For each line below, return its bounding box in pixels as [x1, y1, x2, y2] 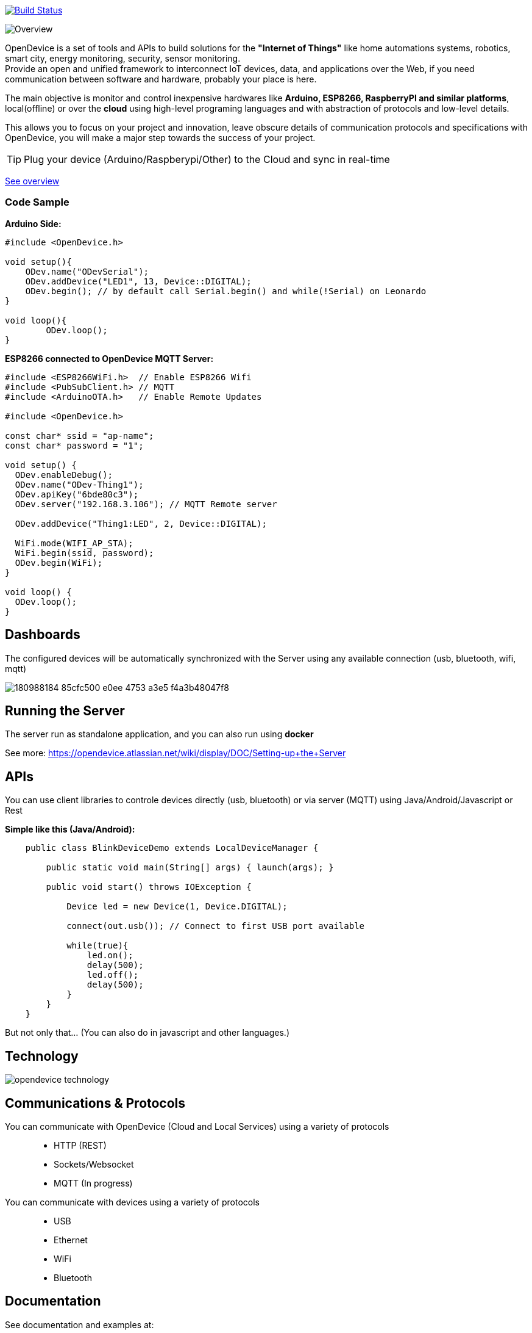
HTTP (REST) [54, 1140, 107, 1151]
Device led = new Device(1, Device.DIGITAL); [66, 901, 288, 912]
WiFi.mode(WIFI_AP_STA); [15, 538, 133, 548]
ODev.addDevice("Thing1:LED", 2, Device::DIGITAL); [15, 518, 267, 529]
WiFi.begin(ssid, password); [15, 547, 154, 558]
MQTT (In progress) [54, 1177, 133, 1188]
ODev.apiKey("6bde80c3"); [15, 489, 139, 499]
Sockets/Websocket [54, 1158, 134, 1169]
